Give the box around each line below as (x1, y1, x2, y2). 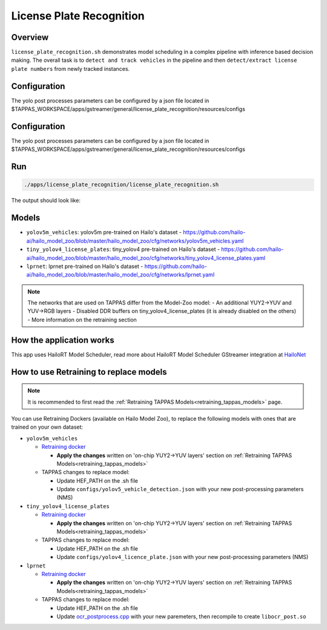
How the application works (11, 335, 114, 345)
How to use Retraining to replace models (11, 367, 167, 377)
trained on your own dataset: (11, 423, 84, 431)
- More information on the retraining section (27, 316, 137, 323)
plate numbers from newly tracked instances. (11, 65, 130, 72)
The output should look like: (11, 197, 81, 204)
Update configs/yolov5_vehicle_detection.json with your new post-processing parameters (56, 486, 304, 493)
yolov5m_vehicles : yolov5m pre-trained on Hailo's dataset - (26, 229, 182, 236)
